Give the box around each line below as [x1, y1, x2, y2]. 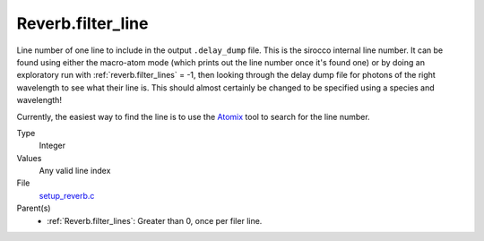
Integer [39, 140, 66, 151]
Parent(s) [16, 202, 51, 214]
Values [16, 152, 42, 163]
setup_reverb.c [39, 190, 95, 201]
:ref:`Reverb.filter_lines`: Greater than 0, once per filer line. [47, 215, 263, 226]
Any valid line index [39, 166, 111, 176]
